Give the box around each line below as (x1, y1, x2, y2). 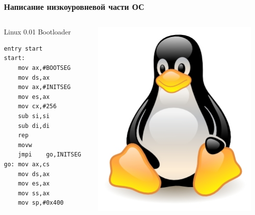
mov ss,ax (18, 189, 50, 197)
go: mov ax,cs (4, 160, 50, 168)
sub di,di (18, 122, 50, 129)
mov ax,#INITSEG (18, 84, 71, 91)
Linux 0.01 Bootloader (4, 27, 71, 37)
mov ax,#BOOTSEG (18, 64, 71, 71)
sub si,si (18, 112, 50, 120)
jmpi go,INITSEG (18, 151, 81, 158)
